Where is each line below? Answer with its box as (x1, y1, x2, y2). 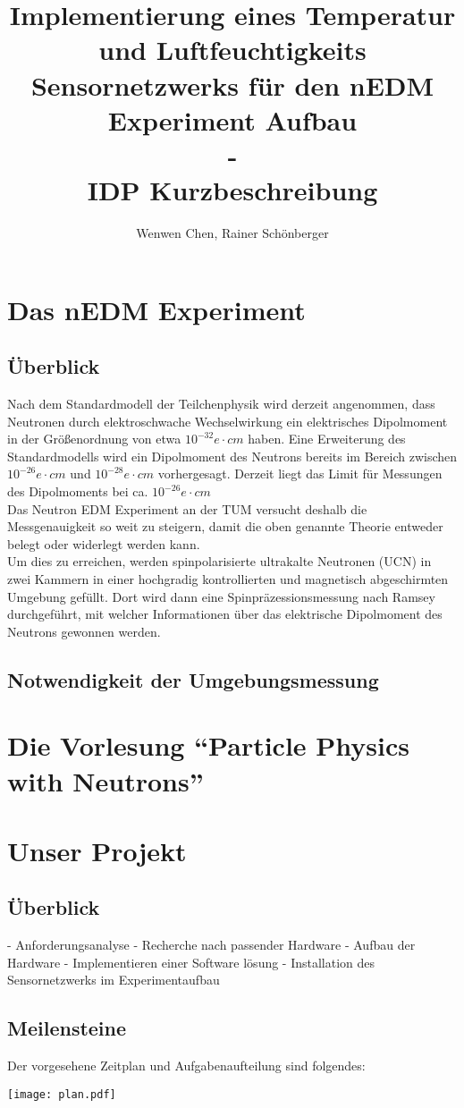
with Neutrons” (7, 762, 204, 799)
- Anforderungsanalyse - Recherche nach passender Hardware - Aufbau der (7, 935, 416, 954)
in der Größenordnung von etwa (7, 429, 181, 448)
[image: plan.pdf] (7, 1087, 116, 1101)
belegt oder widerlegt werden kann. (7, 534, 200, 553)
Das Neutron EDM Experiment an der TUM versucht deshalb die (7, 499, 367, 518)
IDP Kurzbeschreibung (87, 172, 378, 208)
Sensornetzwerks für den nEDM (30, 66, 434, 103)
